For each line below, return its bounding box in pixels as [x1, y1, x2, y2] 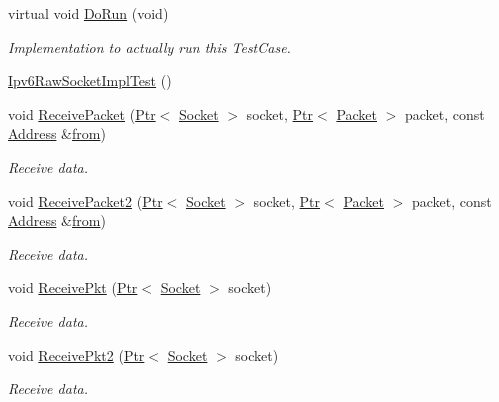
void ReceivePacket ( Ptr [8, 103, 156, 124]
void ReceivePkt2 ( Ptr [8, 344, 145, 365]
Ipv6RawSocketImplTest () [8, 70, 172, 91]
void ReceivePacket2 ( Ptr [8, 190, 163, 211]
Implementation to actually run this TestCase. [8, 36, 291, 57]
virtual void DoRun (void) [8, 3, 169, 23]
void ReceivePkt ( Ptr [8, 277, 138, 298]
